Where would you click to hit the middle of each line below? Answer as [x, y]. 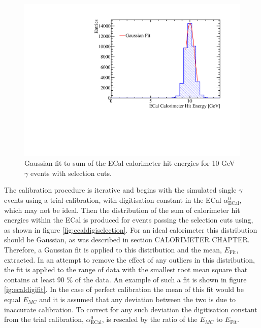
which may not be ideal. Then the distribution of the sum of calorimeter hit [122, 210]
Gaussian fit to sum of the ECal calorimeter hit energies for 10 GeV [130, 163]
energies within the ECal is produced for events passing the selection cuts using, [129, 220]
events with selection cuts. [71, 173]
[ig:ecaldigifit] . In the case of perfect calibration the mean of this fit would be [124, 289]
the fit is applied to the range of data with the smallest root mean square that [126, 269]
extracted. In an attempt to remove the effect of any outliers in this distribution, [129, 259]
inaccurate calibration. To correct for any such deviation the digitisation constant [131, 309]
